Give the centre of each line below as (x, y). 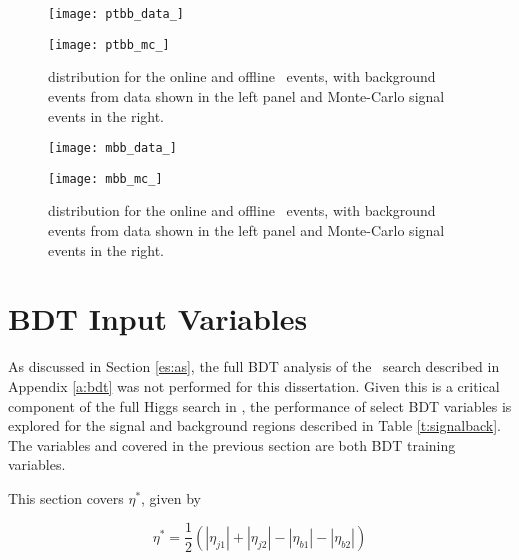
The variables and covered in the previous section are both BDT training (232, 444)
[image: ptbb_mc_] (109, 44)
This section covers (66, 497)
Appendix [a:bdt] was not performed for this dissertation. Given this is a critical (254, 385)
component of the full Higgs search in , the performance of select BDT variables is (260, 405)
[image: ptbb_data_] (116, 14)
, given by (171, 497)
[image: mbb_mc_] (105, 178)
